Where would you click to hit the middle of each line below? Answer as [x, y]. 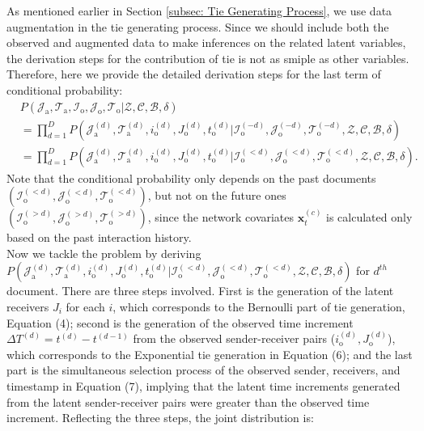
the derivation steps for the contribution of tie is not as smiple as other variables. [208, 58]
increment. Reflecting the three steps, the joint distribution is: [160, 418]
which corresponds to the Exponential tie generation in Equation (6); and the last [210, 354]
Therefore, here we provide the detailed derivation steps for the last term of [194, 74]
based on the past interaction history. [99, 237]
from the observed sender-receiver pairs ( [234, 338]
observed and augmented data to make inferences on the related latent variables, [206, 42]
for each [85, 307]
